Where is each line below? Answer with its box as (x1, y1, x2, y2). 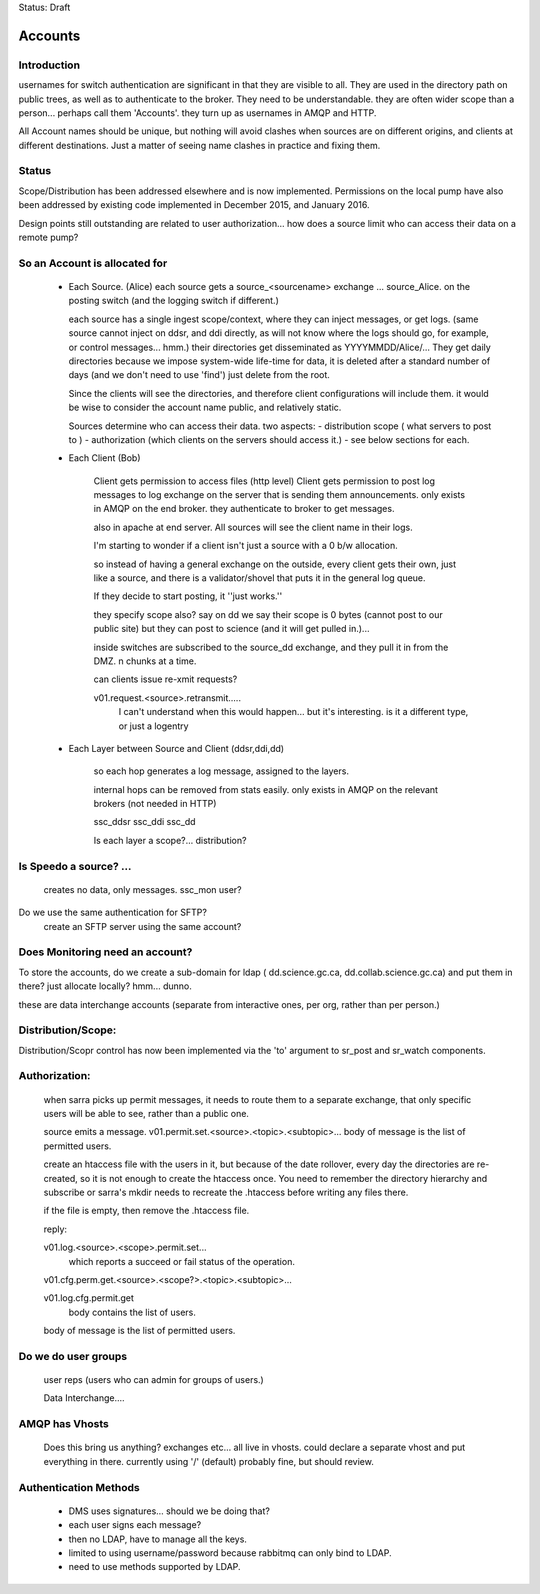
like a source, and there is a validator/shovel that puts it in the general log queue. (93, 572, 426, 584)
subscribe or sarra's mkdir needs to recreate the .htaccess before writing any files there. (43, 1186, 409, 1198)
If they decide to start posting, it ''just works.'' (93, 590, 283, 602)
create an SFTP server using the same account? (43, 920, 242, 932)
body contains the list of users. (68, 1306, 197, 1318)
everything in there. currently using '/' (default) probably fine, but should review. (43, 1455, 374, 1467)
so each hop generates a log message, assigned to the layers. (93, 765, 350, 777)
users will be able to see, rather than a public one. (43, 1108, 250, 1120)
